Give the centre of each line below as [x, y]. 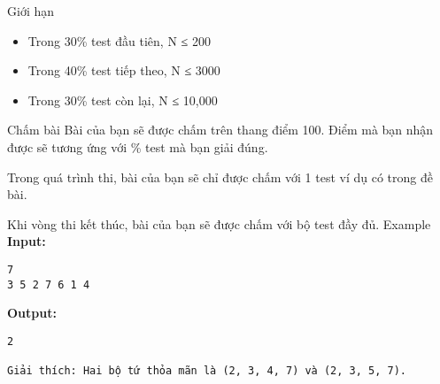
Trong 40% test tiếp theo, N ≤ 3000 [124, 70]
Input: [27, 241]
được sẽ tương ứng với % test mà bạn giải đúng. [138, 146]
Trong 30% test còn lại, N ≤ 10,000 [123, 100]
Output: [32, 313]
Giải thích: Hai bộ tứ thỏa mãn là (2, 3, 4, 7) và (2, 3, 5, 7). [207, 371]
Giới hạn [31, 11]
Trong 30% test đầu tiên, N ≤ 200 [119, 40]
